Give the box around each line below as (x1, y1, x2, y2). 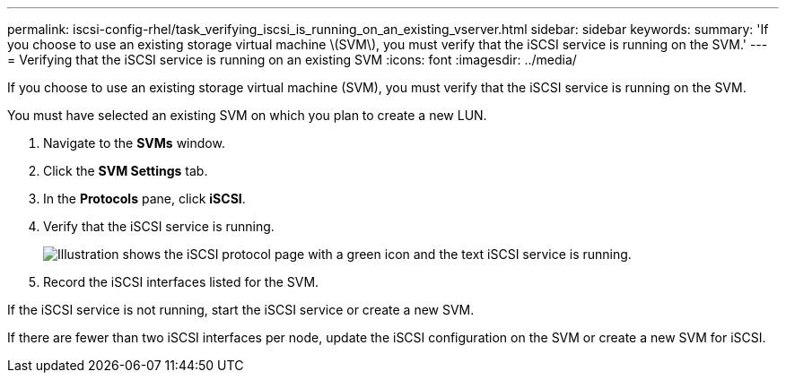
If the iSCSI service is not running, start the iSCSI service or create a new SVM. (7, 302, 475, 317)
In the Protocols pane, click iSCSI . (43, 191, 246, 206)
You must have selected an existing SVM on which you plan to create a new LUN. (7, 108, 487, 123)
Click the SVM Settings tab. (43, 163, 208, 178)
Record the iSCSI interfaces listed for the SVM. (43, 274, 319, 289)
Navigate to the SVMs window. (43, 135, 225, 151)
